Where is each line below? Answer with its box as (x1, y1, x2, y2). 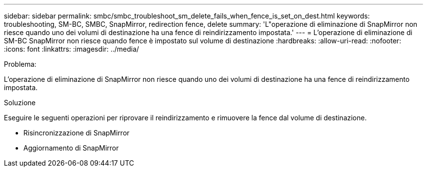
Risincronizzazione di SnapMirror (23, 129, 130, 137)
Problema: (4, 60, 37, 68)
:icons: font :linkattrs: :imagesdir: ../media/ (4, 45, 139, 53)
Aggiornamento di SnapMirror (23, 144, 119, 152)
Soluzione (4, 98, 36, 107)
